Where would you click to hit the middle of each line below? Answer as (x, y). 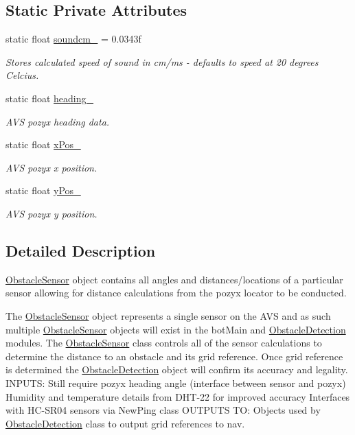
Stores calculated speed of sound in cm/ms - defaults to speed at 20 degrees (162, 61)
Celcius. (22, 75)
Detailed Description (81, 250)
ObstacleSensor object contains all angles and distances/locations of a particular (174, 279)
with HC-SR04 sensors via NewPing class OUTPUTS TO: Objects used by (163, 410)
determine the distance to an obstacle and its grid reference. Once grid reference (174, 356)
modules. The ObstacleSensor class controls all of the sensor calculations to (164, 343)
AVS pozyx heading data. (58, 121)
